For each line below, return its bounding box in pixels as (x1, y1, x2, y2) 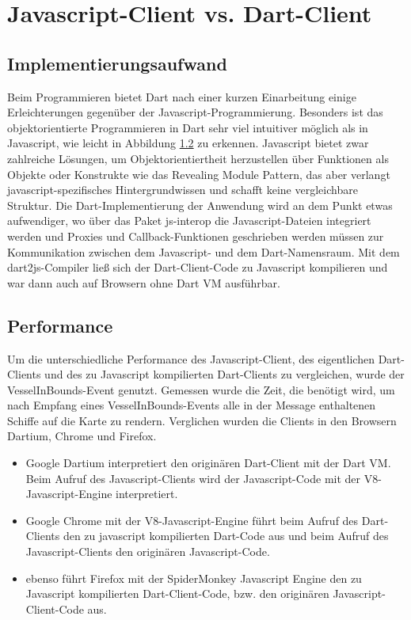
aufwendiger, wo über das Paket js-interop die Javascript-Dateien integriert (7, 212, 371, 229)
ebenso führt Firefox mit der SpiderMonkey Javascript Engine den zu (25, 569, 362, 586)
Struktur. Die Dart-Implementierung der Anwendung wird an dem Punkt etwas (7, 196, 393, 213)
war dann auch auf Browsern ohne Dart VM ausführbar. (7, 274, 280, 291)
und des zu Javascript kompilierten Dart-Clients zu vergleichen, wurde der (44, 366, 405, 382)
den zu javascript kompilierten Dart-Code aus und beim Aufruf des (63, 527, 389, 544)
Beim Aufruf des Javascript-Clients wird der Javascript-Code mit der (25, 470, 361, 486)
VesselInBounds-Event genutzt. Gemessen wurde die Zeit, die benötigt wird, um (7, 381, 395, 397)
